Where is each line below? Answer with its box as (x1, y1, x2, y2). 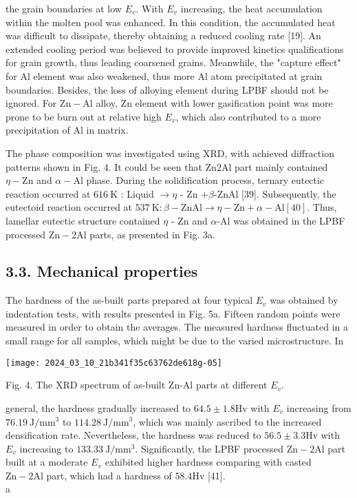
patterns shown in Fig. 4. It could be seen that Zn (6, 159, 217, 174)
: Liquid (120, 186, 154, 200)
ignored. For (6, 96, 57, 110)
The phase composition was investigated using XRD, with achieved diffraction (6, 145, 334, 160)
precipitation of (6, 123, 70, 137)
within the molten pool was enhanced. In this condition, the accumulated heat (6, 14, 336, 29)
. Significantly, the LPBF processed (135, 441, 284, 455)
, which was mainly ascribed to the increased (133, 414, 322, 428)
